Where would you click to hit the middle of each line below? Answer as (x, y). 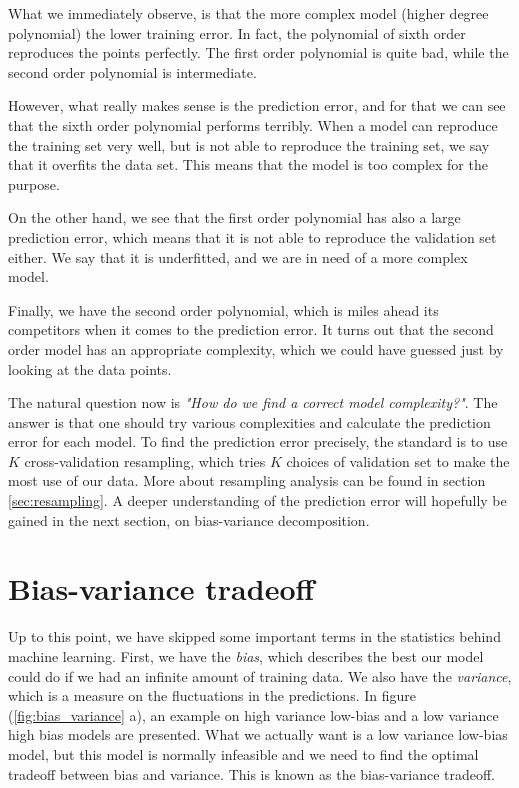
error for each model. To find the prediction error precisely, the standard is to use (258, 441)
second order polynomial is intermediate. (132, 71)
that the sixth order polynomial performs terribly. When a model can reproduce (253, 124)
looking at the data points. (90, 368)
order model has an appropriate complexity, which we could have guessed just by (256, 348)
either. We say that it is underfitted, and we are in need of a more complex (238, 256)
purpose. (34, 183)
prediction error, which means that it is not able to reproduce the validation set (252, 236)
